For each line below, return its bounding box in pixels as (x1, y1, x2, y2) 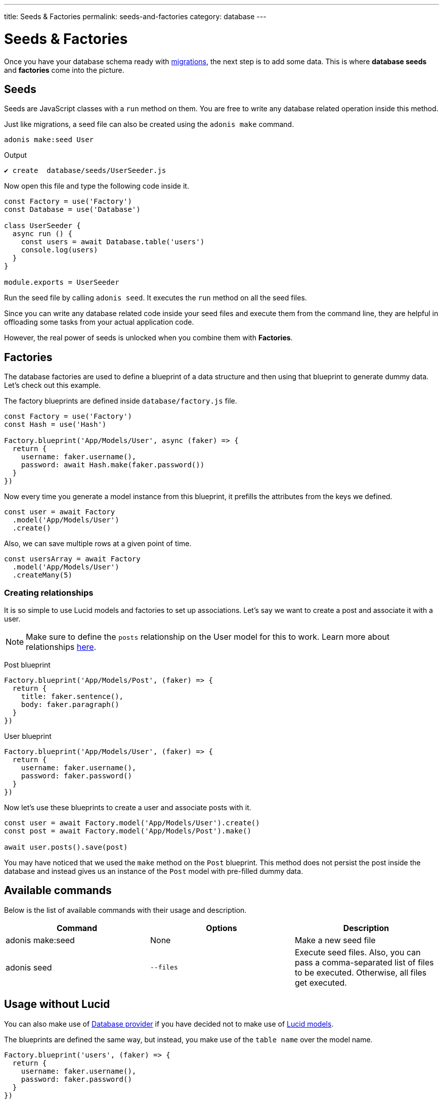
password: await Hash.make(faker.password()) (21, 461, 205, 469)
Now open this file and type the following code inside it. (4, 182, 189, 191)
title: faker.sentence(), (21, 692, 124, 700)
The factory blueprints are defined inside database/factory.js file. (4, 396, 237, 406)
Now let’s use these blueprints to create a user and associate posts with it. (4, 803, 251, 812)
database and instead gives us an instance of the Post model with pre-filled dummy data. (4, 866, 303, 875)
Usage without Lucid (4, 998, 110, 1011)
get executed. (294, 977, 347, 988)
